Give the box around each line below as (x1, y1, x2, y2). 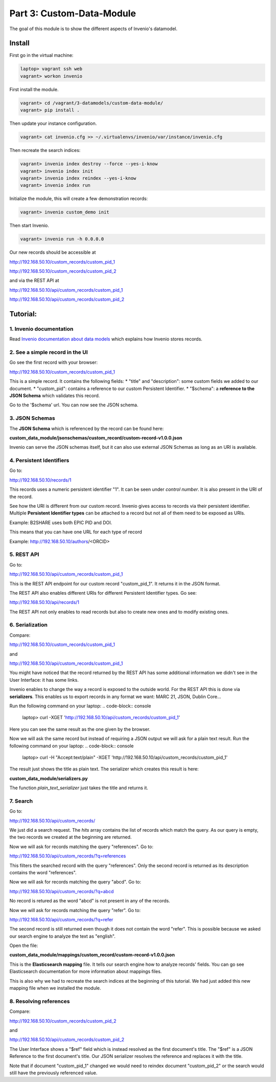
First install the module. (9, 86, 59, 92)
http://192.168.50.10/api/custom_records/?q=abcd (9, 888, 114, 894)
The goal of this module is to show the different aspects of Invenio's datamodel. (9, 26, 177, 32)
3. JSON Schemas (9, 415, 56, 422)
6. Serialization (9, 621, 48, 629)
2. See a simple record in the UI (9, 349, 88, 356)
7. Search (9, 797, 33, 805)
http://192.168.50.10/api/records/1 (9, 599, 79, 605)
